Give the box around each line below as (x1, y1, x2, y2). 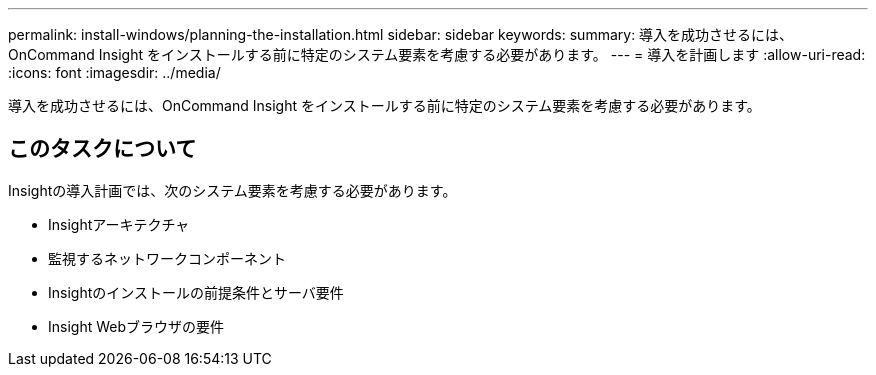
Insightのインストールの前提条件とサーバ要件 (48, 283, 344, 301)
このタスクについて (8, 136, 197, 162)
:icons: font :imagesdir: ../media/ (8, 64, 221, 81)
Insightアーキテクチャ (48, 215, 190, 233)
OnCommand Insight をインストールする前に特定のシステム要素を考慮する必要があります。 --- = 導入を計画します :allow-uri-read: (8, 46, 866, 63)
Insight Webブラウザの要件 (48, 317, 225, 335)
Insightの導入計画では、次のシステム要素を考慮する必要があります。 (8, 181, 457, 199)
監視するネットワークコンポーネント (48, 249, 286, 267)
